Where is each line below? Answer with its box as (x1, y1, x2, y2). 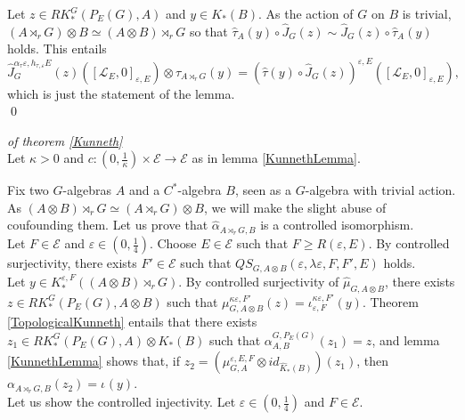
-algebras (62, 181, 112, 199)
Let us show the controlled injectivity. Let (7, 392, 236, 411)
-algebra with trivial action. (305, 181, 456, 199)
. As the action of (257, 4, 354, 22)
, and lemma (371, 330, 440, 349)
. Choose (149, 234, 197, 253)
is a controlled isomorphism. (260, 215, 414, 234)
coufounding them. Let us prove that (7, 215, 208, 234)
